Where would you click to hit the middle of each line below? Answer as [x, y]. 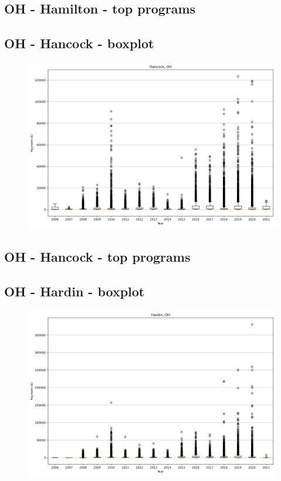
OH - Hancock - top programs [97, 257]
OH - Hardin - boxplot [75, 291]
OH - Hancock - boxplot [79, 43]
